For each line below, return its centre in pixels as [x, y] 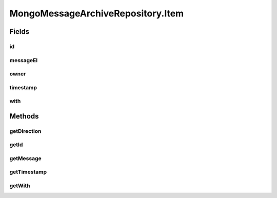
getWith [20, 186]
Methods [24, 116]
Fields [19, 32]
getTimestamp [28, 172]
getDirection [25, 131]
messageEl [24, 60]
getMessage [26, 158]
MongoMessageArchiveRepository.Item [97, 13]
